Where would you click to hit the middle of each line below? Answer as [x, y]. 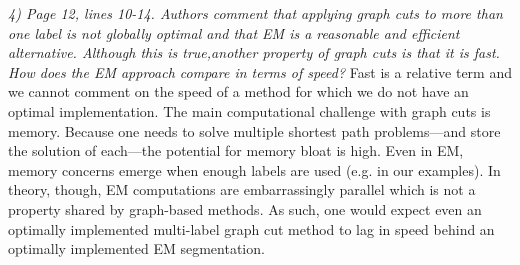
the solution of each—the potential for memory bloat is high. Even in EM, [236, 150]
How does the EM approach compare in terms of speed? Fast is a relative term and [260, 71]
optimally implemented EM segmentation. [136, 248]
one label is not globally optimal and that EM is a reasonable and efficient [234, 32]
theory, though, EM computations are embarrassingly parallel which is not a [242, 189]
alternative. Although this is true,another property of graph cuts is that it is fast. [254, 52]
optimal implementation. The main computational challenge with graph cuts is [249, 110]
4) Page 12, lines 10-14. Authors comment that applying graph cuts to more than [255, 13]
